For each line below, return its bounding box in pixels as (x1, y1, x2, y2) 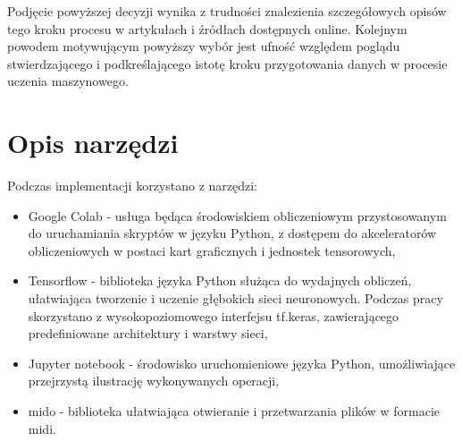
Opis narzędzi (7, 124, 179, 161)
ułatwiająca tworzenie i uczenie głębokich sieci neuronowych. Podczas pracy (28, 289, 443, 308)
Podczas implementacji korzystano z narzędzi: (7, 176, 258, 195)
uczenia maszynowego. (7, 72, 129, 90)
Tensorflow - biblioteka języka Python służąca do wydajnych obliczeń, (28, 271, 412, 290)
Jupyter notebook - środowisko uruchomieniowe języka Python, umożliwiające (28, 353, 456, 372)
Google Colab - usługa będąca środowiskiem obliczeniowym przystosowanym (28, 206, 447, 225)
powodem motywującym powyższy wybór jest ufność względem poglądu (7, 37, 400, 55)
